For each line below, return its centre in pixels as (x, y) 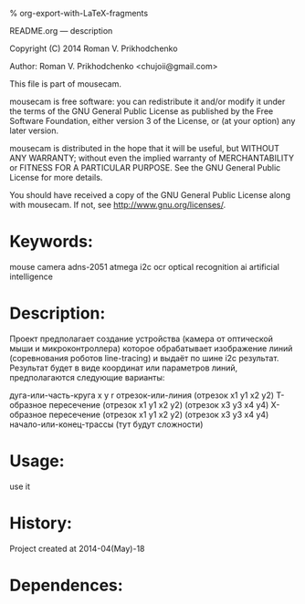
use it (20, 486)
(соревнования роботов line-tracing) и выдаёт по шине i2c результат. (144, 358)
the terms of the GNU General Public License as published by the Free (142, 111)
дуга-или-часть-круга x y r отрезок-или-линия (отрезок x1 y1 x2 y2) (142, 395)
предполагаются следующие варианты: (87, 377)
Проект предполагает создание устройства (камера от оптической (142, 338)
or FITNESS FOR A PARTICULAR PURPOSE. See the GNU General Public (145, 167)
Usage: (37, 461)
